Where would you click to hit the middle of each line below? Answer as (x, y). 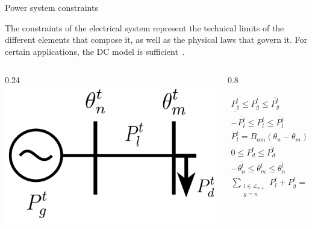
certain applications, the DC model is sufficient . (95, 51)
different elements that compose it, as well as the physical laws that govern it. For (156, 39)
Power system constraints (51, 7)
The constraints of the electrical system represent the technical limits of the (145, 27)
